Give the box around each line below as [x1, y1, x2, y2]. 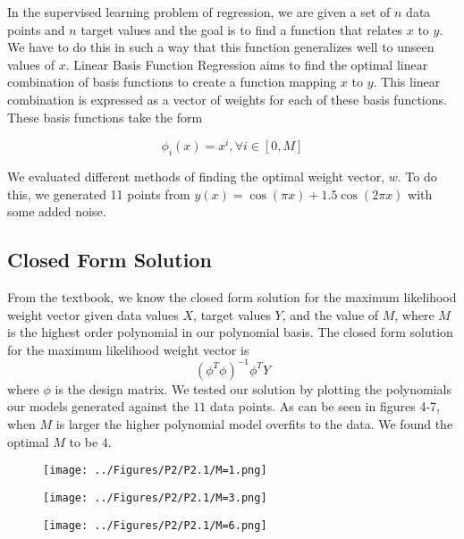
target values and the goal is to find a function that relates [80, 20, 403, 38]
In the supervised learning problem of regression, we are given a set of [7, 3, 391, 21]
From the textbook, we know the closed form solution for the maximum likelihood [7, 288, 457, 307]
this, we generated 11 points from [7, 184, 190, 203]
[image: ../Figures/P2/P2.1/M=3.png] [43, 491, 267, 504]
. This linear [373, 72, 441, 91]
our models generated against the [7, 397, 190, 416]
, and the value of [282, 305, 379, 324]
